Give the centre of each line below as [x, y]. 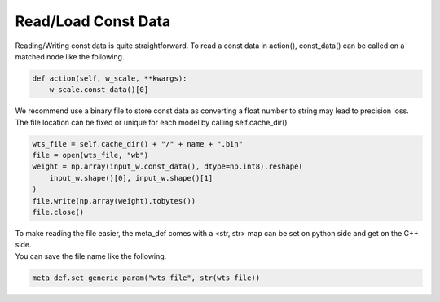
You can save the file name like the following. [91, 256]
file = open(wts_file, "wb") [90, 155]
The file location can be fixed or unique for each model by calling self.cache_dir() [151, 122]
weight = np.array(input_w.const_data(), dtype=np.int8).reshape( [167, 166]
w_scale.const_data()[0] [99, 90]
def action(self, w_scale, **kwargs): [110, 78]
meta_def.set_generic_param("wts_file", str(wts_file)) [146, 278]
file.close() [58, 212]
